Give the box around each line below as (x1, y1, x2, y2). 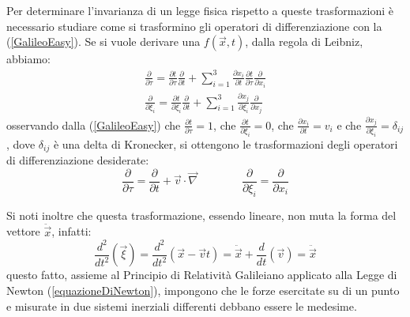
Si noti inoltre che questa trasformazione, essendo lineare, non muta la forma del (6, 206, 397, 223)
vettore (6, 223, 40, 240)
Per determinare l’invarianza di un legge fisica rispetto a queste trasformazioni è (6, 2, 393, 18)
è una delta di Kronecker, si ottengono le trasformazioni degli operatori (53, 135, 398, 152)
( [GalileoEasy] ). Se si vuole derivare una (6, 33, 201, 50)
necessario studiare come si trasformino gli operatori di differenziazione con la (6, 17, 382, 34)
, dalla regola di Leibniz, (245, 33, 363, 50)
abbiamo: (6, 51, 51, 67)
